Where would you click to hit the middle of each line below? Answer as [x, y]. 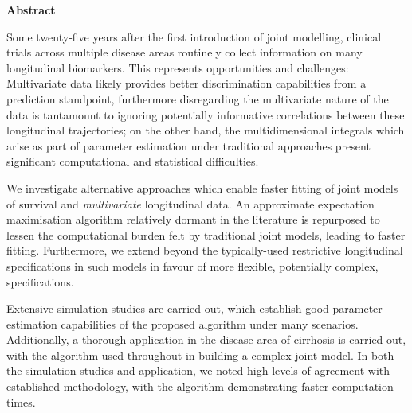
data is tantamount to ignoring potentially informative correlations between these [206, 114]
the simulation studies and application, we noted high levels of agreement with [198, 370]
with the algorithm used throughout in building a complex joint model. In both [200, 355]
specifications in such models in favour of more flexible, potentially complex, [192, 265]
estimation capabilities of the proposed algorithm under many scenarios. [182, 323]
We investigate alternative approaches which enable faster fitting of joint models [202, 187]
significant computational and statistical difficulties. [133, 161]
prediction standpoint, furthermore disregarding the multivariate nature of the [198, 98]
